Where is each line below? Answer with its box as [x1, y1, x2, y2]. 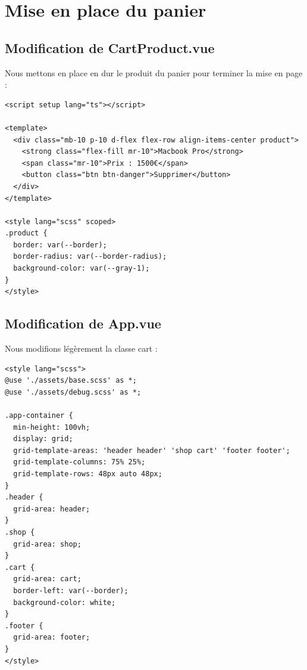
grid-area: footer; [13, 633, 90, 642]
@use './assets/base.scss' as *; [5, 376, 137, 385]
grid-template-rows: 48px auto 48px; [13, 470, 162, 478]
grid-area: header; [13, 504, 90, 513]
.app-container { [5, 411, 73, 420]
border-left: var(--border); [13, 586, 129, 595]
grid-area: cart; [13, 575, 82, 584]
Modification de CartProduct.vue [5, 38, 215, 57]
